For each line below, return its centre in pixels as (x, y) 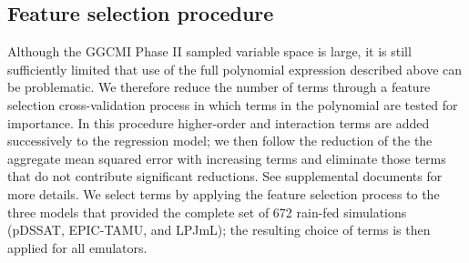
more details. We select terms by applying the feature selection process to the (224, 193)
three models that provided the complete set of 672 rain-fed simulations (207, 212)
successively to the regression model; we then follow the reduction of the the (220, 141)
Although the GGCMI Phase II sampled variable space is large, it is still (209, 51)
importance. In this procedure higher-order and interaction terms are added (219, 122)
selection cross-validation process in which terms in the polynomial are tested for (233, 104)
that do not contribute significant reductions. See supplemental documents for (225, 176)
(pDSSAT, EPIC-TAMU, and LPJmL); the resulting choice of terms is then (219, 230)
